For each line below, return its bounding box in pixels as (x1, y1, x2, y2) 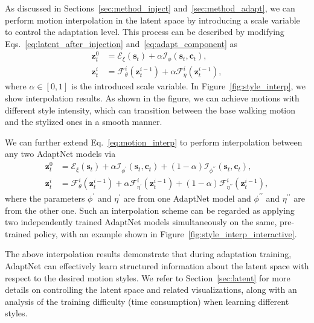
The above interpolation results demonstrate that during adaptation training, (5, 248, 292, 260)
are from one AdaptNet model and (123, 191, 251, 204)
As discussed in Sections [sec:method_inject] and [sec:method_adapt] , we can (5, 2, 295, 14)
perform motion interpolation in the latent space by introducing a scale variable (5, 13, 300, 26)
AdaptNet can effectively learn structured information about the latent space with (5, 259, 309, 272)
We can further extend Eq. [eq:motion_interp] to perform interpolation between (5, 135, 303, 148)
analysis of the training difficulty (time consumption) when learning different (5, 295, 289, 307)
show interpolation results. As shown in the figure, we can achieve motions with (5, 92, 300, 104)
